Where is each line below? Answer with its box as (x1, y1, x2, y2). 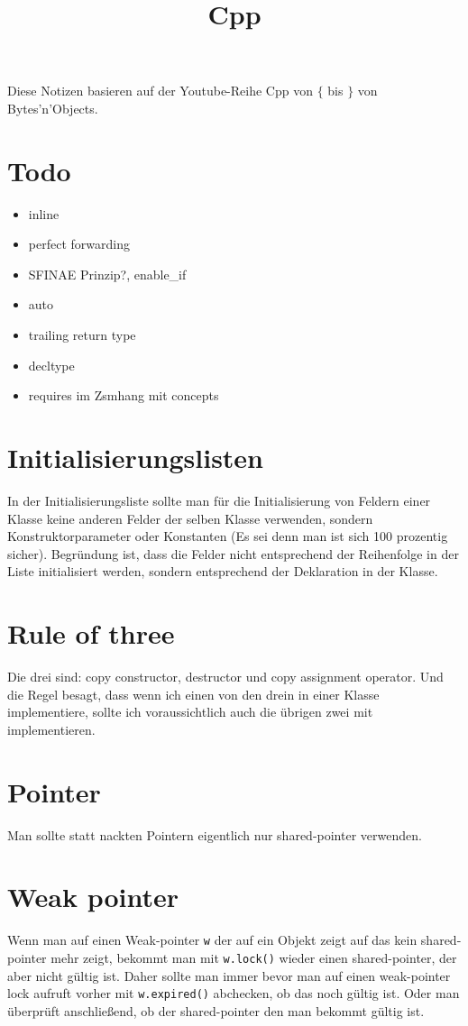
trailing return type (28, 325, 136, 344)
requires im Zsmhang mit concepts (28, 386, 219, 405)
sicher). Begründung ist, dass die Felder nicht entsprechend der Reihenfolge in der (7, 544, 459, 563)
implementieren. (7, 719, 96, 738)
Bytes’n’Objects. (7, 98, 98, 117)
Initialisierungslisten (7, 439, 264, 476)
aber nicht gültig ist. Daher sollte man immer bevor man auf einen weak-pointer (7, 966, 451, 985)
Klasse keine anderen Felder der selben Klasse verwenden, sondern (7, 508, 373, 527)
